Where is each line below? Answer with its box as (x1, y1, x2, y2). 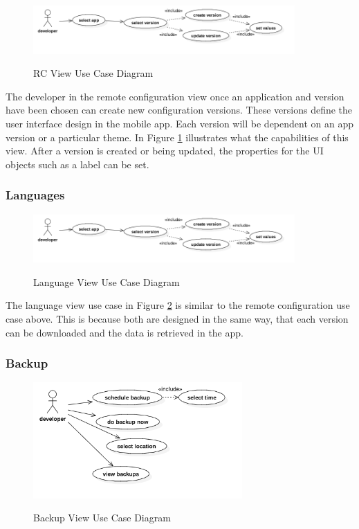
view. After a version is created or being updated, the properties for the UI (6, 143, 324, 158)
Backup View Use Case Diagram (33, 510, 171, 525)
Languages (6, 186, 65, 204)
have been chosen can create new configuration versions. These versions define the (6, 102, 353, 117)
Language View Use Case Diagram (33, 274, 180, 289)
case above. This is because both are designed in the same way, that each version (6, 312, 349, 326)
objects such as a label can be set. (6, 156, 149, 171)
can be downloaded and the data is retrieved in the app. (6, 325, 243, 339)
